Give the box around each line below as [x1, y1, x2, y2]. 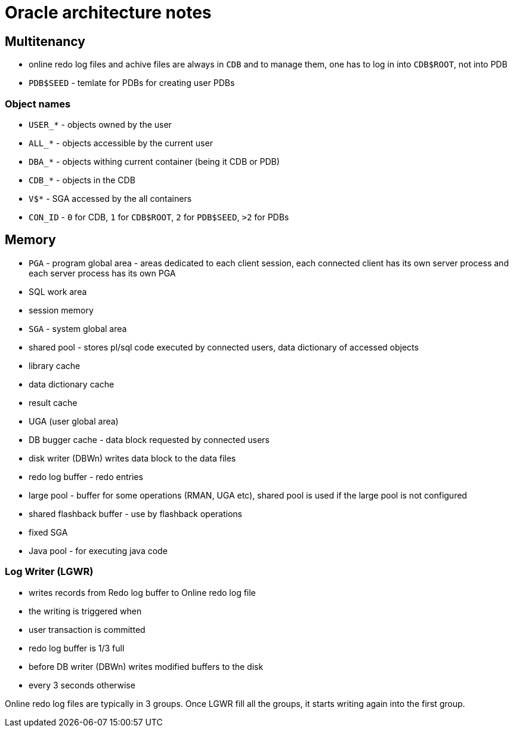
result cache [29, 397, 78, 408]
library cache [29, 360, 81, 371]
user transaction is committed [29, 624, 146, 635]
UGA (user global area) [29, 416, 119, 426]
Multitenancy [5, 33, 85, 49]
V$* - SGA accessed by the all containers [29, 193, 192, 204]
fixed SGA [29, 527, 68, 537]
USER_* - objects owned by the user [29, 119, 172, 130]
